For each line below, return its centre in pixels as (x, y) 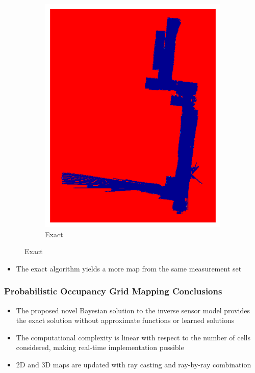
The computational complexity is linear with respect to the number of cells (133, 337)
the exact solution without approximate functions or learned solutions (125, 320)
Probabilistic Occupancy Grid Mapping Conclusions (113, 291)
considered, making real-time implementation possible (100, 347)
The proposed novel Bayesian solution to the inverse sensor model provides (133, 310)
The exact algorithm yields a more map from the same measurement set (129, 268)
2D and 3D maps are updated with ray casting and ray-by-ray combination (134, 364)
